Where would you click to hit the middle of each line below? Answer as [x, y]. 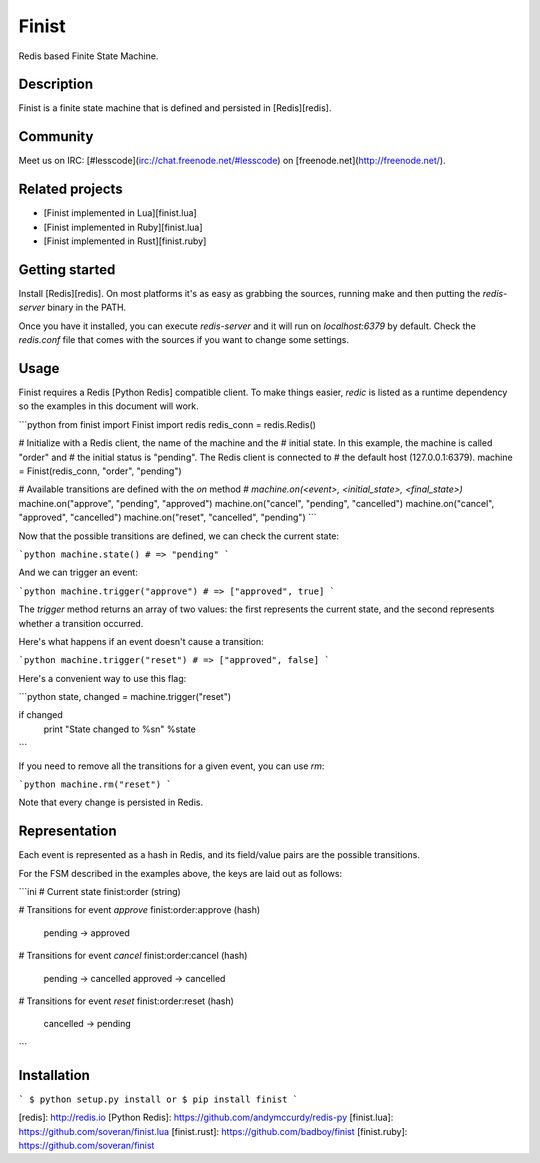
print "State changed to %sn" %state [120, 729]
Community [56, 136]
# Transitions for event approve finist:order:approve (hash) [139, 910]
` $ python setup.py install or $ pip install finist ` [158, 1099]
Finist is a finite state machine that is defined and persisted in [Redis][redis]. [175, 108]
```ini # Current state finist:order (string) [100, 892]
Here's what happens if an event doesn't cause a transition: [141, 641]
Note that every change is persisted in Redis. [111, 802]
